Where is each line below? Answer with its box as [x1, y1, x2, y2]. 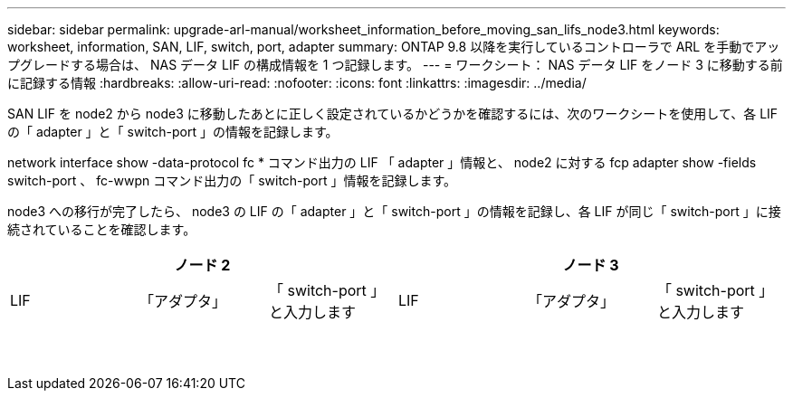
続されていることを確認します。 [7, 222, 196, 237]
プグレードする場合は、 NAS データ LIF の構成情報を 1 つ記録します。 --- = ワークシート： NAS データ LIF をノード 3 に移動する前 [7, 57, 783, 72]
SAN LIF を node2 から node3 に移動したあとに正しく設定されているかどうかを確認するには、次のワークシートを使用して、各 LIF [7, 106, 779, 121]
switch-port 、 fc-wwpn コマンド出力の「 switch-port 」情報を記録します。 [7, 173, 457, 188]
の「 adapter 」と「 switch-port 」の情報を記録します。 [7, 124, 339, 139]
